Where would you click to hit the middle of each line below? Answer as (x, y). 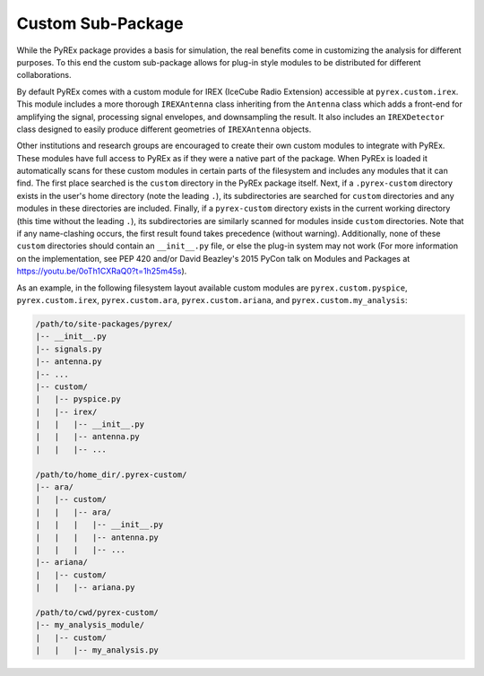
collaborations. (44, 75)
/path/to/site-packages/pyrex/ (104, 324)
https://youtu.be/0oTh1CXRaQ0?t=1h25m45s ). (102, 271)
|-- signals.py (69, 349)
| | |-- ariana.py (85, 588)
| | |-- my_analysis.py (97, 650)
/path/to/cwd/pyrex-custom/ (97, 612)
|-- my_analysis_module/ (90, 625)
